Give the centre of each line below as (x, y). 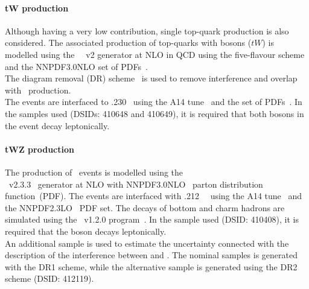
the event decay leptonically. (57, 125)
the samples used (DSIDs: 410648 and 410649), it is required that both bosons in (154, 113)
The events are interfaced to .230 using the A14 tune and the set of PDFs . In (154, 102)
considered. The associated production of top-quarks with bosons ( (128, 43)
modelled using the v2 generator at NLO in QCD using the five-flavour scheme (155, 54)
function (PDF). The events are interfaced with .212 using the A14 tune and (154, 196)
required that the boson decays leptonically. (86, 231)
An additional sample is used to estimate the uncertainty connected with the (147, 243)
